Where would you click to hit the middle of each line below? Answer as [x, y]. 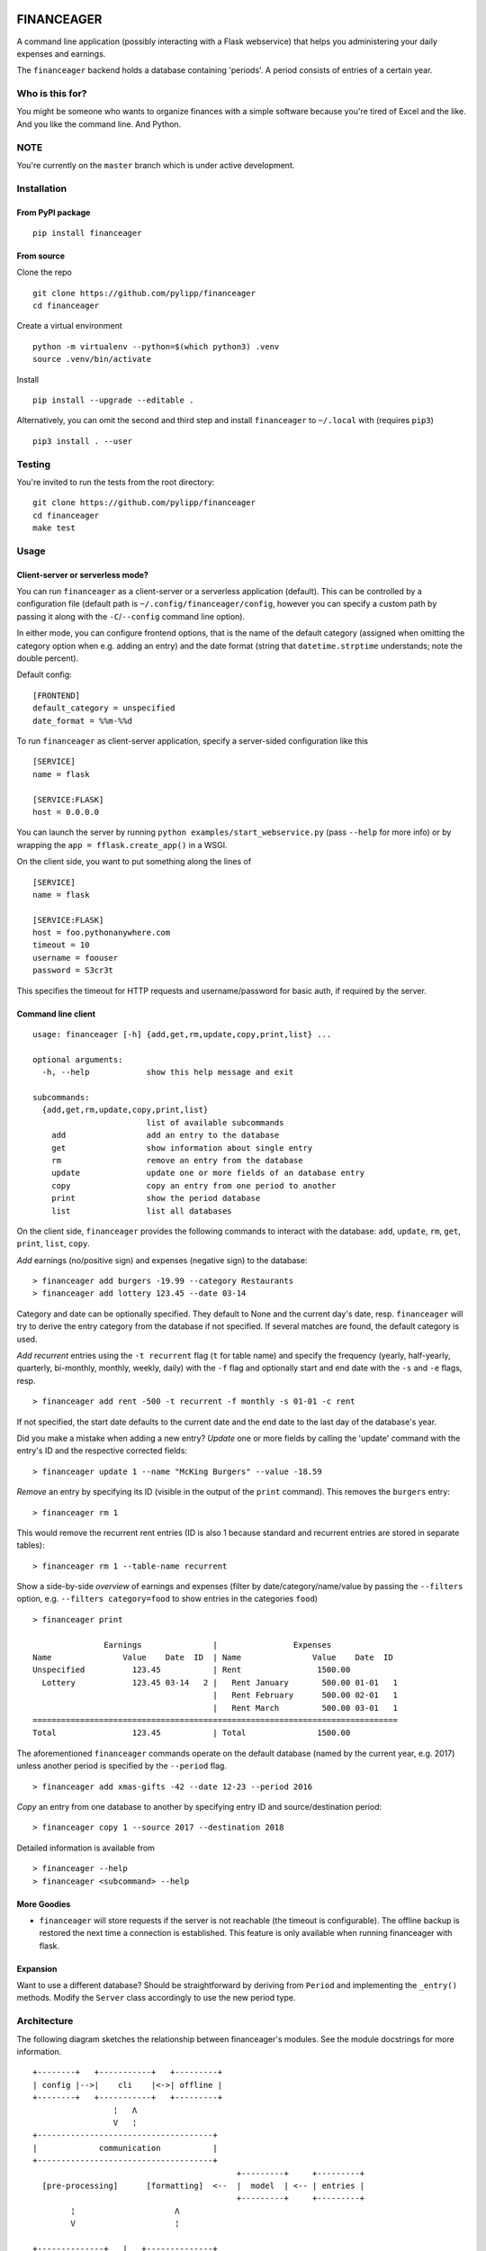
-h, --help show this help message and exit [168, 1072]
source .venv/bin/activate [92, 359]
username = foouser [76, 958]
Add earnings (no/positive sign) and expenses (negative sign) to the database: [162, 1260]
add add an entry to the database [165, 1135]
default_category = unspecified [104, 708]
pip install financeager [87, 233]
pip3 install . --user [83, 441]
